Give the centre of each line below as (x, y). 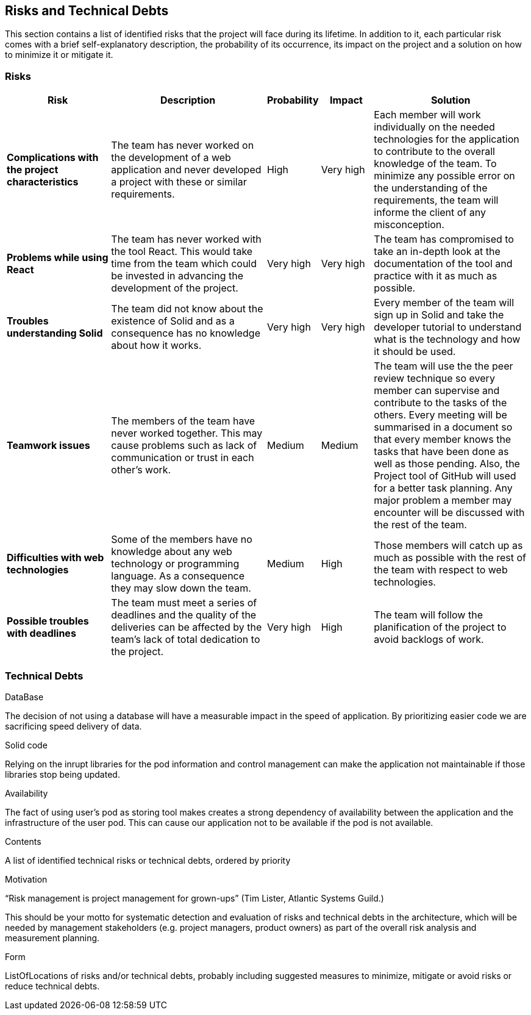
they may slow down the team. (181, 588)
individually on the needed (434, 127)
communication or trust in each (183, 458)
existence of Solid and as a (173, 321)
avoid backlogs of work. (429, 640)
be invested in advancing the (177, 276)
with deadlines (41, 633)
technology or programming (175, 564)
